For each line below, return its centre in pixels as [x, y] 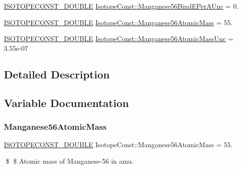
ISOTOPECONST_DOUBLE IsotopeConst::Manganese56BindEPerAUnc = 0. [121, 6]
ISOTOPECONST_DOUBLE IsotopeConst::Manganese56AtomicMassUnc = [119, 38]
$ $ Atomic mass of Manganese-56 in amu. [70, 161]
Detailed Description [57, 74]
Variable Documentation [66, 102]
